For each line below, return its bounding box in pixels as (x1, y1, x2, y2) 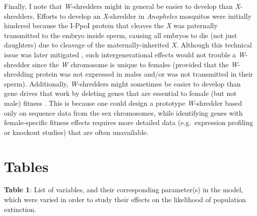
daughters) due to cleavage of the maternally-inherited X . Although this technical (4, 40, 252, 50)
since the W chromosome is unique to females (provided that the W (32, 59, 238, 69)
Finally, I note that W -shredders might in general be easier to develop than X (4, 1, 241, 11)
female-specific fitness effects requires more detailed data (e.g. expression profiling (4, 117, 253, 128)
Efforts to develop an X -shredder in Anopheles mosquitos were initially (37, 10, 252, 21)
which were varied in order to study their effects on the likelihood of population (4, 194, 246, 205)
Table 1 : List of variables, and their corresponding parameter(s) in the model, (4, 184, 243, 195)
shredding (4, 69, 34, 79)
